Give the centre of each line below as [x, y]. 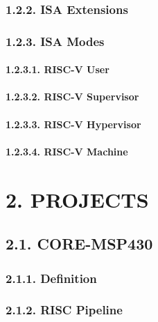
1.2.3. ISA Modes [55, 41]
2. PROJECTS [77, 199]
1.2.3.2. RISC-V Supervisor [72, 97]
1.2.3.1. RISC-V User [58, 69]
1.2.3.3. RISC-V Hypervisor [73, 124]
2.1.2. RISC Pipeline [64, 310]
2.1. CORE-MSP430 [79, 244]
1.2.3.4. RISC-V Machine [67, 151]
